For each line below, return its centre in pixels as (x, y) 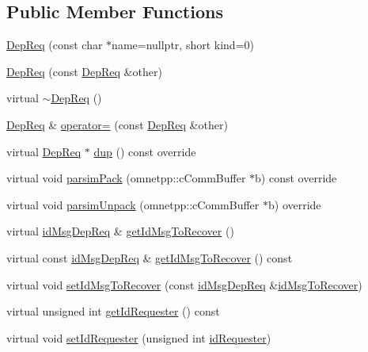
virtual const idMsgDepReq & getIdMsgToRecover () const (150, 257)
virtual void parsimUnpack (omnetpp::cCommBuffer (133, 204)
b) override (295, 204)
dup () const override (145, 151)
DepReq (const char (55, 45)
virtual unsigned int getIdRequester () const (113, 311)
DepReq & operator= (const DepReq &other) (117, 124)
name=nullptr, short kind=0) (183, 45)
